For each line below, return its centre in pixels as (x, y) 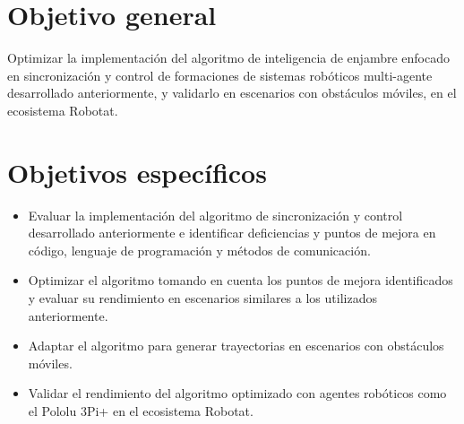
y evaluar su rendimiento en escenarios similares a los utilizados (202, 298)
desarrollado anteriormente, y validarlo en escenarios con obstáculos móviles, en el (232, 93)
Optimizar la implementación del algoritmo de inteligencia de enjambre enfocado (229, 58)
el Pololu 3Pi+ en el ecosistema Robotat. (141, 410)
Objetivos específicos (137, 172)
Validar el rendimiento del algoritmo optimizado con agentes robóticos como (237, 393)
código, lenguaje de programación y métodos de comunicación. (199, 250)
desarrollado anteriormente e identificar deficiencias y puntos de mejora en (232, 233)
